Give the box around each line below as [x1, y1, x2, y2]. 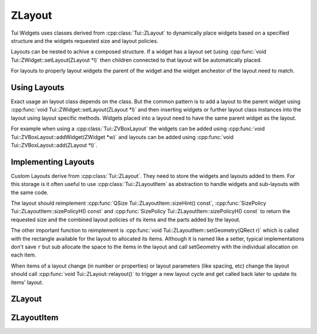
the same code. [11, 188, 49, 196]
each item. [11, 251, 36, 258]
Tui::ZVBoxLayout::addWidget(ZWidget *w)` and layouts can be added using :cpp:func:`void [11, 133, 234, 140]
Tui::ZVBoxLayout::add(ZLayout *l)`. [11, 141, 97, 149]
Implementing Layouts [11, 157, 95, 167]
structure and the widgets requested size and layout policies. [11, 37, 158, 44]
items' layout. [11, 279, 43, 286]
